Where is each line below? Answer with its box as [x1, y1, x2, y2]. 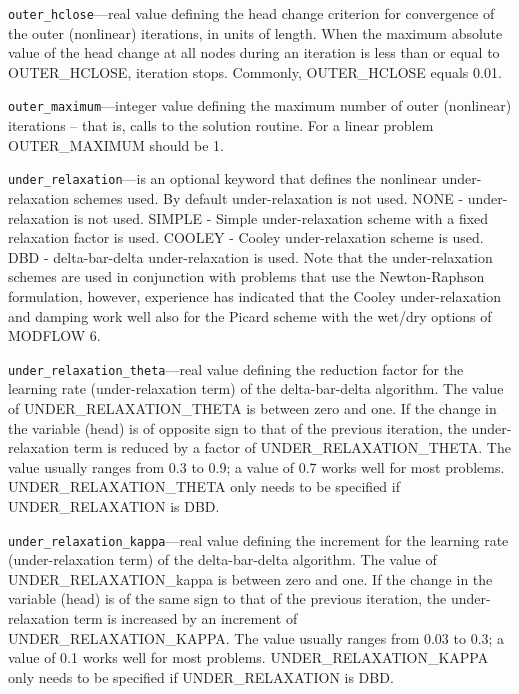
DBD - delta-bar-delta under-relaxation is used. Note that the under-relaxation [8, 246, 493, 267]
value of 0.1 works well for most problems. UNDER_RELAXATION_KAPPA [8, 647, 489, 668]
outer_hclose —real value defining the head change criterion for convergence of [8, 3, 495, 23]
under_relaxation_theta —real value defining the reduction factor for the [8, 358, 464, 379]
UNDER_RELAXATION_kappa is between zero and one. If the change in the [8, 568, 493, 589]
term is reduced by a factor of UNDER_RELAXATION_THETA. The [73, 437, 511, 458]
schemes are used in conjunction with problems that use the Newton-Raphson [8, 266, 485, 287]
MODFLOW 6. [8, 325, 101, 346]
